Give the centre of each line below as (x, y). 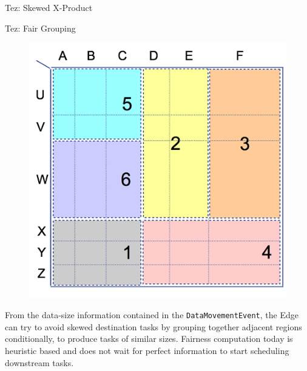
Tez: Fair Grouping (40, 28)
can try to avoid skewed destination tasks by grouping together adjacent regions (153, 326)
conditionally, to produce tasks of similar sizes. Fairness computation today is (149, 339)
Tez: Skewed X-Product (49, 7)
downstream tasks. (39, 362)
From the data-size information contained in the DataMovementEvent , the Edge (152, 315)
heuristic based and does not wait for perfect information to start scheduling (147, 351)
